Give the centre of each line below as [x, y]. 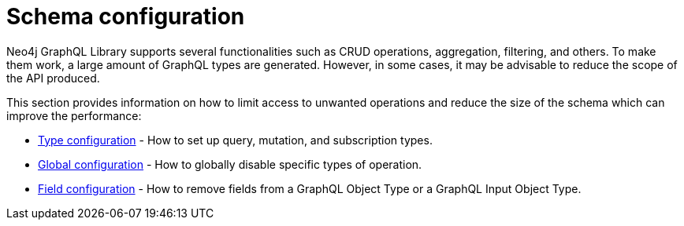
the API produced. [53, 78]
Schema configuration [126, 16]
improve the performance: [74, 115]
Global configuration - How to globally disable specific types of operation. [230, 164]
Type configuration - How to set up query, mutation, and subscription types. [235, 140]
